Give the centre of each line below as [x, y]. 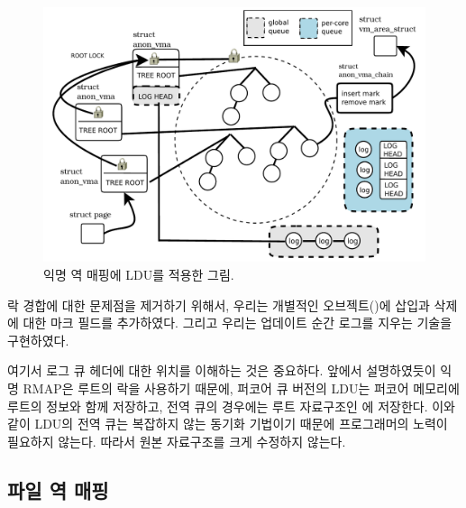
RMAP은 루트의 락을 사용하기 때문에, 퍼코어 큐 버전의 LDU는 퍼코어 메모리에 [241, 388]
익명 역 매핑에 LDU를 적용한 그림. [139, 274]
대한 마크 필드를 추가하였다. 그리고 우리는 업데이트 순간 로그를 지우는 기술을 [238, 323]
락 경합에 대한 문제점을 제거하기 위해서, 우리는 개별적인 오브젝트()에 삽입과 [219, 305]
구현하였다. [38, 340]
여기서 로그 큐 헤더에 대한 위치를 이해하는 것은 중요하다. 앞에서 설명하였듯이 [222, 370]
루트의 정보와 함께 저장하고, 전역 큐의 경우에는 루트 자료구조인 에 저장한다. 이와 [231, 406]
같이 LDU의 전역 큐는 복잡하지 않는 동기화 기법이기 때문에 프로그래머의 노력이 [228, 424]
